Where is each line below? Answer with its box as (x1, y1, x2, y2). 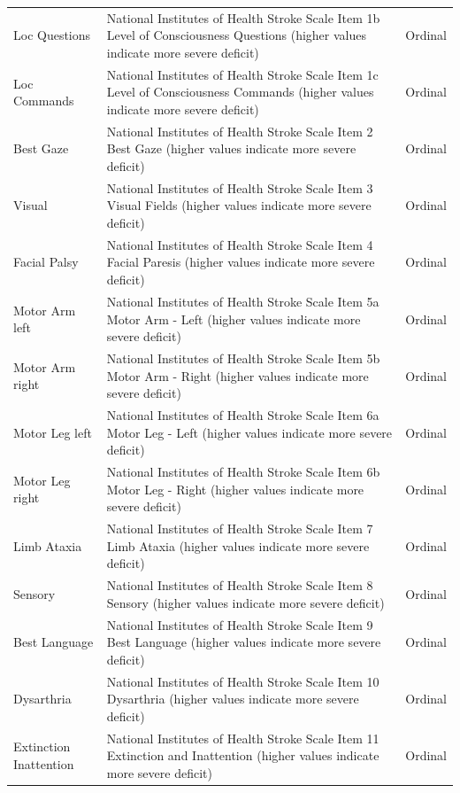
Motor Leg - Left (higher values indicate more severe (106, 423, 393, 441)
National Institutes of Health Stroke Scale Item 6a (106, 405, 379, 424)
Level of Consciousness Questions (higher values (106, 26, 366, 44)
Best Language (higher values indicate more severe (106, 633, 381, 651)
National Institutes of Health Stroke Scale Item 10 (106, 672, 379, 690)
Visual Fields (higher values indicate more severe (106, 196, 372, 214)
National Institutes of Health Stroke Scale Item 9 (106, 615, 373, 634)
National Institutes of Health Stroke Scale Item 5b (106, 348, 380, 367)
